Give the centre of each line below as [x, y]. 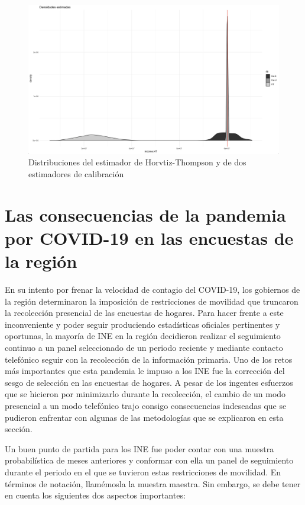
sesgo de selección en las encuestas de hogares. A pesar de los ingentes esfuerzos [149, 382]
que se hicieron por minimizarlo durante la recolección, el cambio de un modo [145, 394]
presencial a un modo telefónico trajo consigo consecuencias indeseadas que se [146, 405]
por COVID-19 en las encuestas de [149, 237]
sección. [19, 429]
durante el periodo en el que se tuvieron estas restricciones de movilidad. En [143, 472]
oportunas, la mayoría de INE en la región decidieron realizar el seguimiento [143, 336]
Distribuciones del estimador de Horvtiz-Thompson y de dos [137, 162]
